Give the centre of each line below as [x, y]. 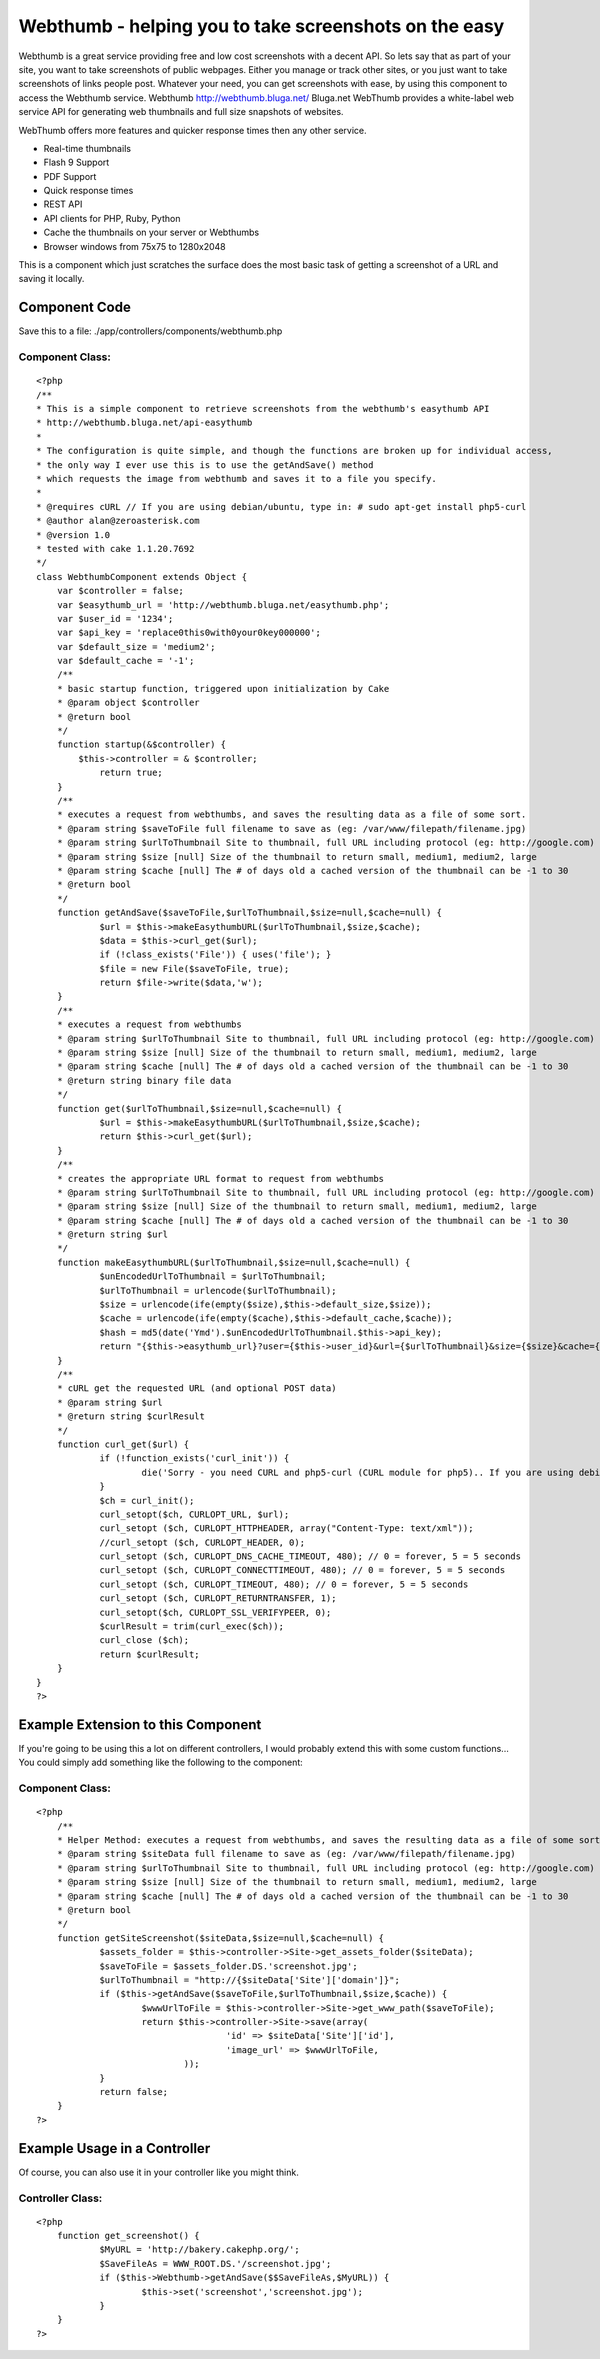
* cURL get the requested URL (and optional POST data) [196, 1388]
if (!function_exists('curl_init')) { [194, 1458]
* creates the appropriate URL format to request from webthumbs [220, 1178]
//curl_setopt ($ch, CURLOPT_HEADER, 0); [202, 1542]
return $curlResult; [149, 1654]
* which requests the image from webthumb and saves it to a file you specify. [236, 478]
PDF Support [70, 176]
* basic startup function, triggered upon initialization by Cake [223, 688]
